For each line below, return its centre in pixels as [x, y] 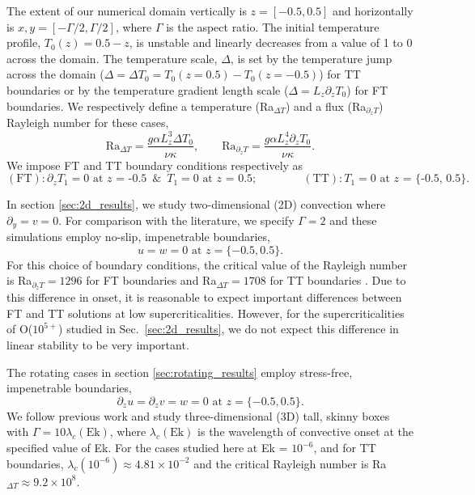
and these [353, 220]
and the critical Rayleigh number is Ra [290, 463]
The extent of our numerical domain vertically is [127, 11]
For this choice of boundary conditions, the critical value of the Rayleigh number [207, 264]
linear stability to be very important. [98, 345]
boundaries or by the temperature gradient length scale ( [148, 89]
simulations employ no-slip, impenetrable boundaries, [138, 237]
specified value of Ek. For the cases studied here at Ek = [147, 448]
